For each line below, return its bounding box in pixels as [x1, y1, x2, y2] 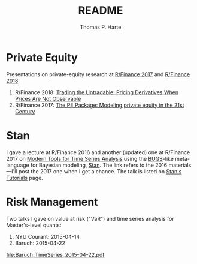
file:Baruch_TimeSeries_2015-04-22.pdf [6, 251, 105, 258]
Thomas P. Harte [80, 23, 122, 31]
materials [168, 161, 192, 169]
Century [14, 107, 35, 115]
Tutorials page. [6, 174, 43, 181]
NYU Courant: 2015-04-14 [14, 233, 80, 240]
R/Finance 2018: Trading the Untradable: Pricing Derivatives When [14, 88, 178, 96]
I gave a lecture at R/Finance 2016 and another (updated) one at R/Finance [6, 148, 190, 156]
